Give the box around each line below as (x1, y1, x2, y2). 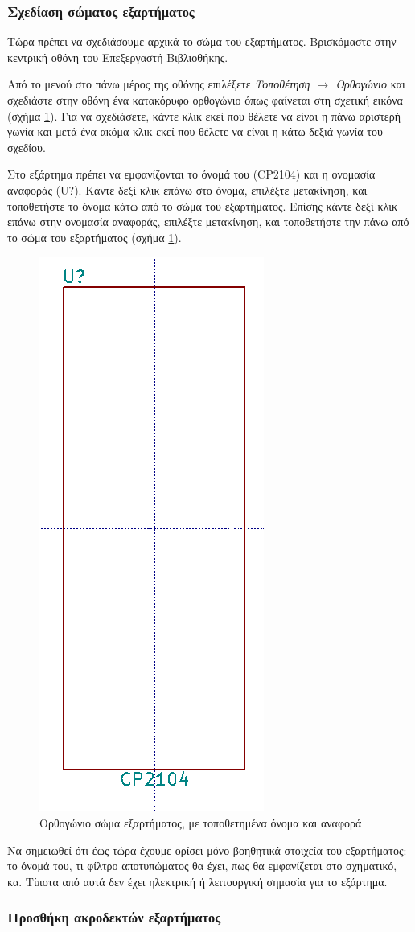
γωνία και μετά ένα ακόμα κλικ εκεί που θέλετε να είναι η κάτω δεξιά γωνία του (7, 123, 383, 140)
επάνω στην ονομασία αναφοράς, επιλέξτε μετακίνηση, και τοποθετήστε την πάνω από (7, 213, 409, 230)
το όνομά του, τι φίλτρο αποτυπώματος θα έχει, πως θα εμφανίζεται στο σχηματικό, (7, 857, 397, 874)
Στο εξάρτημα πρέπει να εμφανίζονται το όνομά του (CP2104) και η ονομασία (7, 166, 376, 183)
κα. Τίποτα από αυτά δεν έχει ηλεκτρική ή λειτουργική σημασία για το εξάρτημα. (7, 872, 388, 889)
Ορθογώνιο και (335, 76, 405, 92)
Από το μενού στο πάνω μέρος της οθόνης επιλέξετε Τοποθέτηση (7, 76, 310, 92)
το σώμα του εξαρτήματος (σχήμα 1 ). (7, 228, 182, 245)
